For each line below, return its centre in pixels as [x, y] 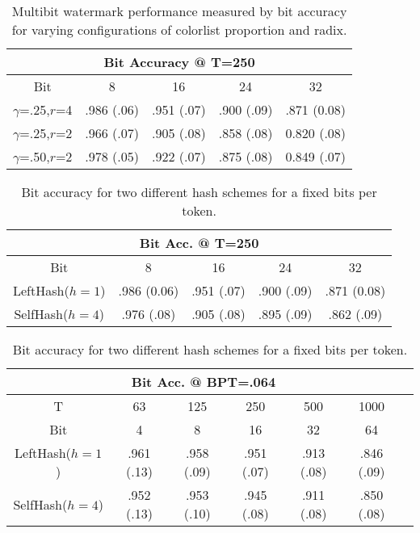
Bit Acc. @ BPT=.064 [204, 382]
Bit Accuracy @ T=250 [179, 62]
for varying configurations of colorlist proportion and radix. [179, 29]
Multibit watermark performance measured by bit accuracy [179, 11]
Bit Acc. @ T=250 [199, 243]
